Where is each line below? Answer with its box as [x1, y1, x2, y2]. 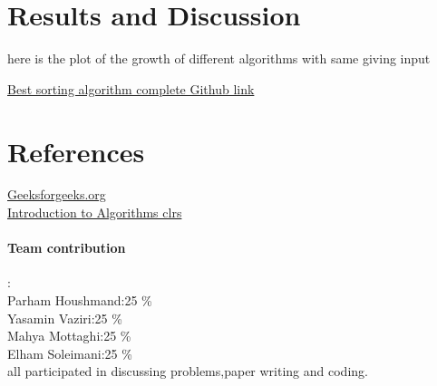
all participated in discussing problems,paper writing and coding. [7, 362, 368, 381]
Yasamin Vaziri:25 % [7, 308, 122, 327]
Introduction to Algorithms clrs [7, 203, 182, 222]
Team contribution [7, 238, 126, 257]
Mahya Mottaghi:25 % [7, 326, 131, 345]
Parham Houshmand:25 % [7, 291, 152, 310]
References [7, 132, 145, 169]
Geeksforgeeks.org [7, 185, 106, 204]
